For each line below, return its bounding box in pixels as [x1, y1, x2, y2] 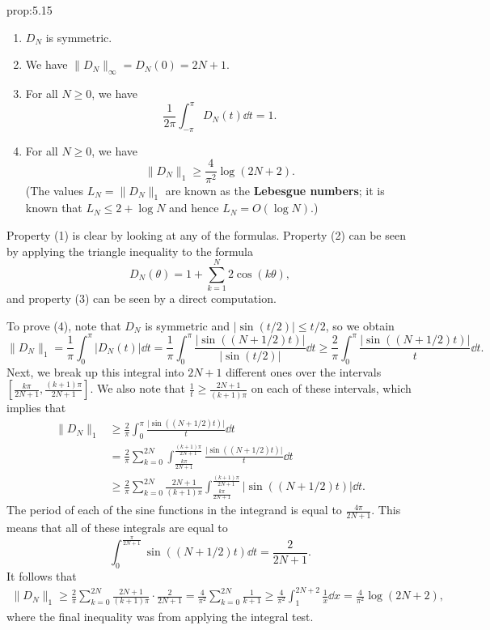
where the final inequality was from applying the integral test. [6, 607, 314, 624]
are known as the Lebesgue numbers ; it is [165, 181, 385, 198]
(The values [25, 181, 84, 198]
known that [25, 199, 82, 216]
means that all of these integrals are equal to [6, 519, 228, 536]
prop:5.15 [6, 2, 53, 18]
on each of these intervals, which [251, 380, 412, 397]
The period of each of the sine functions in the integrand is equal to [6, 501, 342, 518]
